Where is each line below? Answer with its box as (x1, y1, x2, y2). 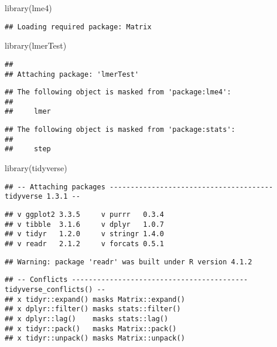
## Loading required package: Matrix (5, 22, 152, 31)
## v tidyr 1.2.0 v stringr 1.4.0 (5, 230, 165, 239)
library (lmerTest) (5, 39, 67, 52)
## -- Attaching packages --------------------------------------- (5, 182, 273, 191)
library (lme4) (5, 2, 52, 13)
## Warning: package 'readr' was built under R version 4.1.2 (5, 257, 252, 266)
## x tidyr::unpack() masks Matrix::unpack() (5, 334, 185, 343)
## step (5, 145, 51, 154)
